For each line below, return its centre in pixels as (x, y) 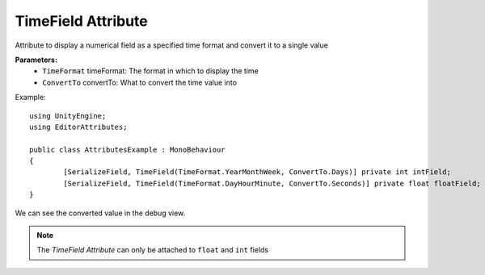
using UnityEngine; (68, 116)
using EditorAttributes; (78, 127)
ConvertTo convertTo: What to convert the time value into (140, 82)
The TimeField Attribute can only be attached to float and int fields (153, 250)
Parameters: (36, 60)
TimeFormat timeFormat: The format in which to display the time (150, 71)
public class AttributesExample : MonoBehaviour (127, 150)
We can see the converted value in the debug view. (100, 213)
